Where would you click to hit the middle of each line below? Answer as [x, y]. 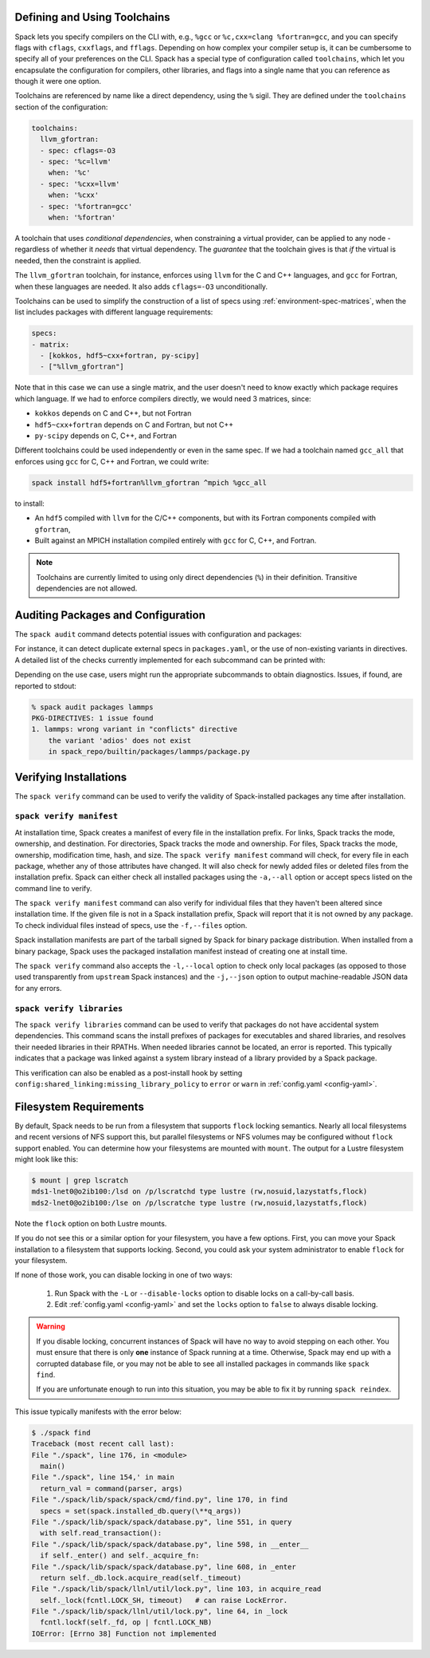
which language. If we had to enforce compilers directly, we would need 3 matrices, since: [163, 398]
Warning [51, 1326]
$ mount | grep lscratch [80, 1180]
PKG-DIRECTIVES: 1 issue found [93, 718]
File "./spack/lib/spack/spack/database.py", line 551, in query [162, 1522]
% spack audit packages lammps [93, 707]
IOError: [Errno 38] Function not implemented [124, 1633]
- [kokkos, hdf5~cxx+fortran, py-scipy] [120, 356]
